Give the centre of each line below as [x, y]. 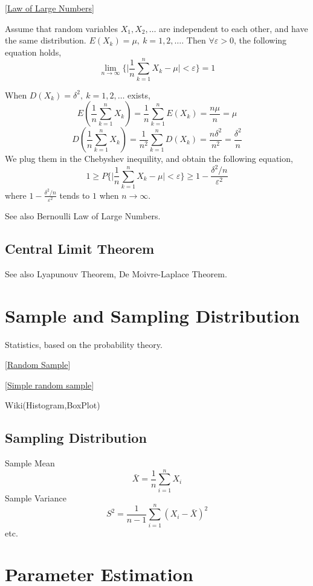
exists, [139, 95]
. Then [194, 40]
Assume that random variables [61, 28]
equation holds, [33, 52]
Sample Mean [30, 463]
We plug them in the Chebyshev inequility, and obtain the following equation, [149, 159]
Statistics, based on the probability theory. [84, 344]
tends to [75, 195]
